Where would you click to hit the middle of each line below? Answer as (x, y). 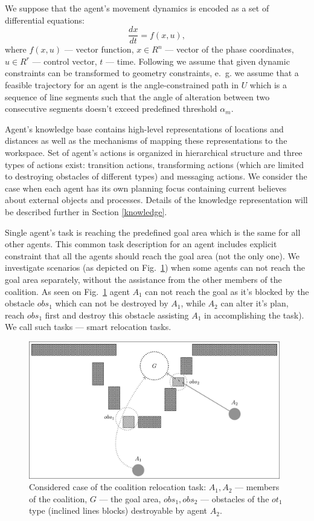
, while (193, 303)
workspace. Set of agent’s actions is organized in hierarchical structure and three (154, 152)
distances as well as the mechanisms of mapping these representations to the (146, 141)
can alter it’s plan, (255, 303)
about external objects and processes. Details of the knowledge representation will (156, 200)
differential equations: (45, 20)
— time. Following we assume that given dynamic (198, 61)
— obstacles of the (235, 498)
